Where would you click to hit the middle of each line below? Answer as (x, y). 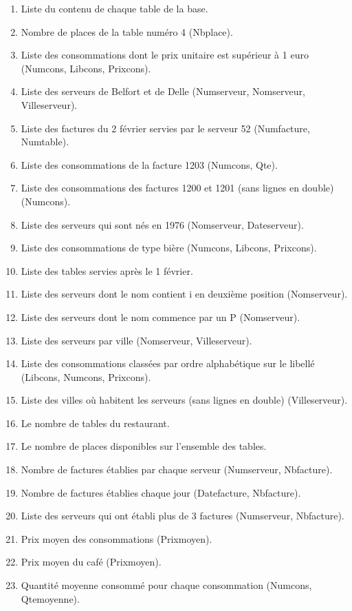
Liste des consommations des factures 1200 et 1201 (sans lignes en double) (177, 188)
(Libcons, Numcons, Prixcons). (86, 376)
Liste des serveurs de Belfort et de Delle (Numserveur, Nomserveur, (163, 91)
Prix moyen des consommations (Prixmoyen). (117, 538)
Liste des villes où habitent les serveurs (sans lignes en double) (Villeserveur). (184, 400)
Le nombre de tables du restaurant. (95, 423)
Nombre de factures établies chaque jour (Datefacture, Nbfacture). (161, 492)
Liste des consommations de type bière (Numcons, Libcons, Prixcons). (169, 248)
